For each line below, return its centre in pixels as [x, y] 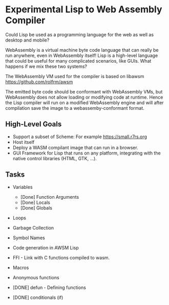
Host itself [24, 142]
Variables [23, 187]
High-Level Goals [34, 124]
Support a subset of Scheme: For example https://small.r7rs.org [80, 137]
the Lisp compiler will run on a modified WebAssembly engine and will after [84, 102]
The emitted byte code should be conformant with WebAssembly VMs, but [84, 91]
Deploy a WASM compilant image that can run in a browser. [75, 147]
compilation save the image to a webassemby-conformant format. [75, 108]
